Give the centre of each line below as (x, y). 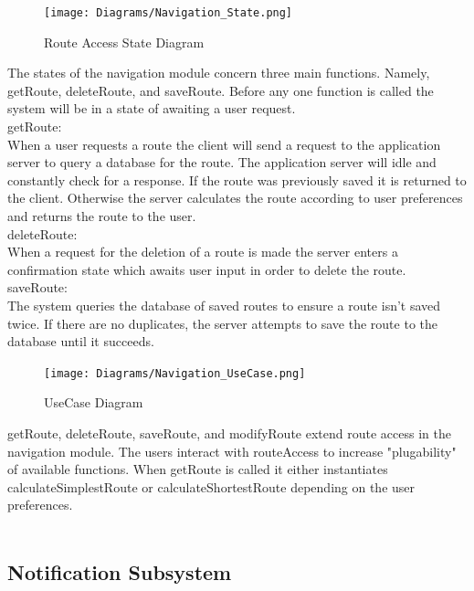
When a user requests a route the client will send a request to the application (224, 144)
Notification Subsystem (120, 571)
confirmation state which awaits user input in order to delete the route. (207, 269)
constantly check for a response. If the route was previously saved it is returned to (237, 179)
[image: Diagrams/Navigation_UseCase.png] (175, 373)
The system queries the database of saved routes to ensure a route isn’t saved (224, 305)
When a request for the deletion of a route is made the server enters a (203, 252)
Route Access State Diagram (124, 42)
